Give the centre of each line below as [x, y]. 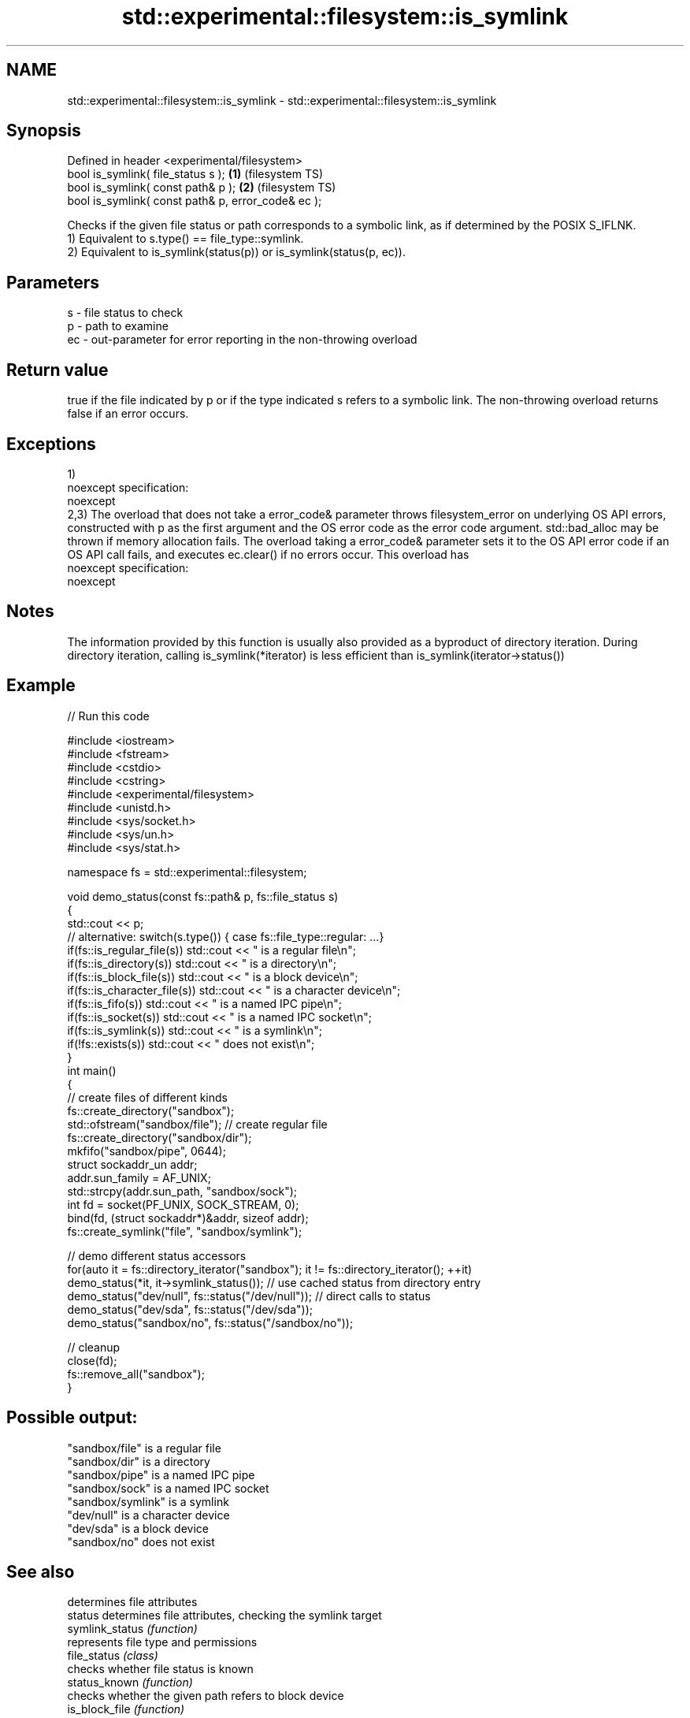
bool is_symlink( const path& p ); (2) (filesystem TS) [202, 188]
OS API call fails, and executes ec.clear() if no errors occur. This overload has [268, 554]
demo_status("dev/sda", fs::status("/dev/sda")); [190, 1309]
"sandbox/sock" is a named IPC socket [168, 1488]
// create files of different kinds [147, 1097]
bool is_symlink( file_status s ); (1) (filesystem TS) [195, 174]
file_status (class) [113, 1656]
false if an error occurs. [128, 414]
